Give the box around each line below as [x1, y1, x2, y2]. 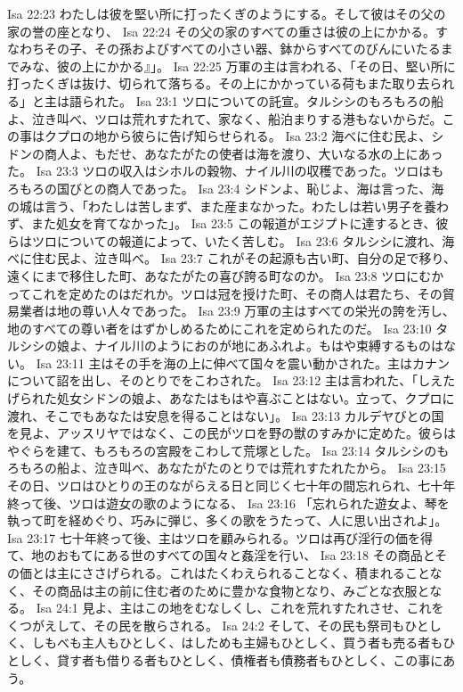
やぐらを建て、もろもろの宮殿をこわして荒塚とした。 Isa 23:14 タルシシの [7, 441, 437, 459]
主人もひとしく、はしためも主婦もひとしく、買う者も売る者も [81, 633, 443, 652]
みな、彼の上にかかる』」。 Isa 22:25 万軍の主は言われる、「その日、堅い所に [19, 56, 456, 75]
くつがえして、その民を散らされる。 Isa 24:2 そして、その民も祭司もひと [7, 615, 429, 634]
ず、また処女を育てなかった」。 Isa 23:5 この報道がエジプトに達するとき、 [7, 214, 436, 233]
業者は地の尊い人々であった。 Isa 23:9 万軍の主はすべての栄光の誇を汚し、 [19, 301, 455, 320]
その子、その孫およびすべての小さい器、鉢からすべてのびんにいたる [44, 39, 441, 58]
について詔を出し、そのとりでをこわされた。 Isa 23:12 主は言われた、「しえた [7, 371, 456, 390]
